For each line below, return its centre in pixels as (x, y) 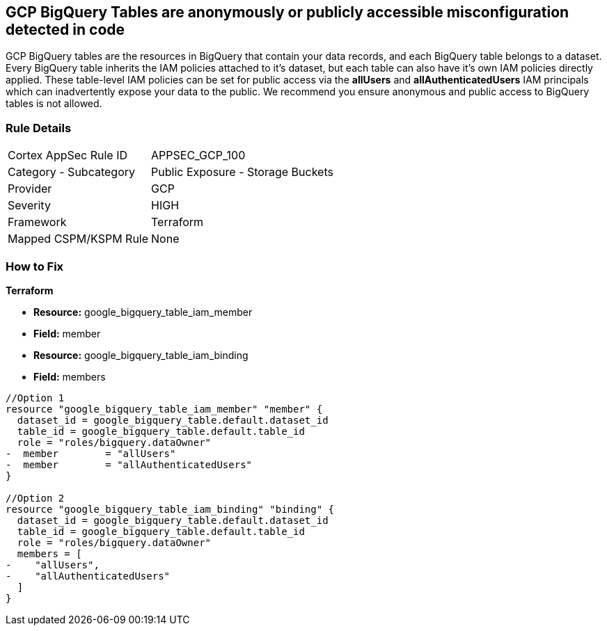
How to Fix (35, 266)
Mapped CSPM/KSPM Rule (78, 239)
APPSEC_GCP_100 (198, 155)
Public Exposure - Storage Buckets (242, 172)
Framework (37, 222)
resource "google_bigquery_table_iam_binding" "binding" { (170, 509)
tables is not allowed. (54, 104)
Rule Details (39, 128)
